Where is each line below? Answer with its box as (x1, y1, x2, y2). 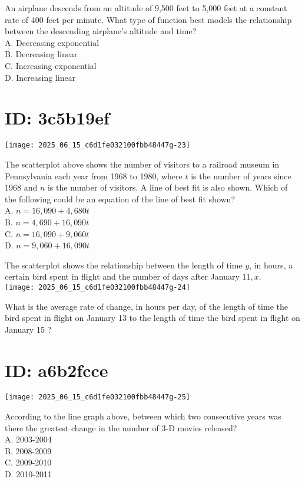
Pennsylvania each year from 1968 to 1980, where (5, 169, 183, 182)
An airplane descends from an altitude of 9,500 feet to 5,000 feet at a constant (5, 2, 287, 14)
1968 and (5, 181, 38, 194)
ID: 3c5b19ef (5, 106, 110, 130)
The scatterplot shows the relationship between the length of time (5, 258, 243, 271)
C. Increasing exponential (5, 59, 97, 71)
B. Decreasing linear (5, 48, 78, 60)
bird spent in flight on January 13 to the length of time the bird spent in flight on (5, 312, 300, 324)
